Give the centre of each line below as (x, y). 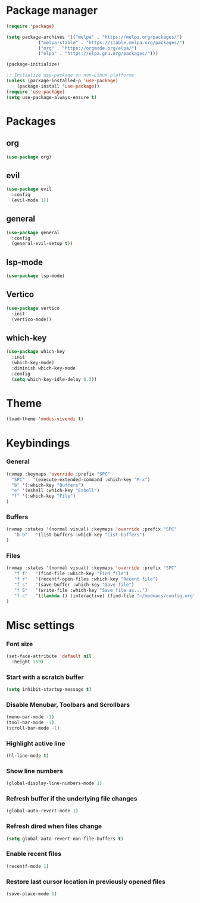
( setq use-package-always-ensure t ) (51, 97)
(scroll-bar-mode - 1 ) (33, 728)
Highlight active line (36, 743)
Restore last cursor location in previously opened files (86, 882)
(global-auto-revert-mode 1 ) (42, 811)
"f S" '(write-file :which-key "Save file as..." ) (81, 590)
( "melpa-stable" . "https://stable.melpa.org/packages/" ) (111, 42)
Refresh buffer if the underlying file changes (72, 798)
